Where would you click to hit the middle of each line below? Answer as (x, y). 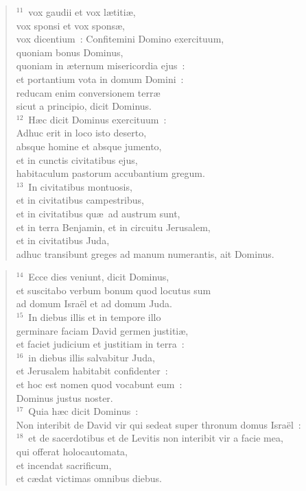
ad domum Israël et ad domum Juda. (94, 303)
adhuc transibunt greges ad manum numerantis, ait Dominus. (145, 253)
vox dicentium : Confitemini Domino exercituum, (120, 39)
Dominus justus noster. (64, 397)
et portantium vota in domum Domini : (100, 79)
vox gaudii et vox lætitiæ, (82, 12)
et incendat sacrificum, (64, 465)
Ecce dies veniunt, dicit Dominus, (99, 277)
